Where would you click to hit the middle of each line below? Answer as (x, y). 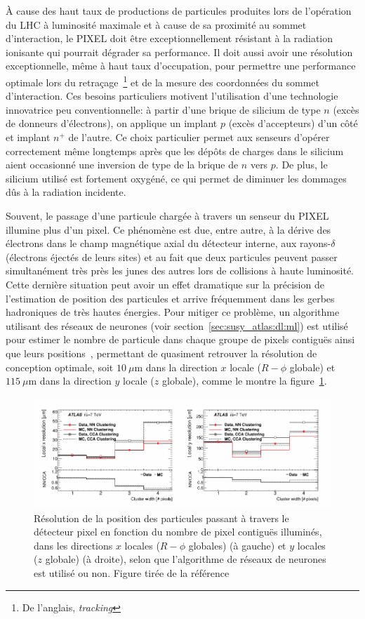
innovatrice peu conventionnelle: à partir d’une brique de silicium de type (163, 109)
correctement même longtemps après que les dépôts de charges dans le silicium (175, 151)
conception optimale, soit (60, 367)
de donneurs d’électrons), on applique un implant (112, 123)
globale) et (312, 367)
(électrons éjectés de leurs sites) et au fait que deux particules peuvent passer (172, 257)
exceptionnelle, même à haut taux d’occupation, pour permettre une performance (181, 66)
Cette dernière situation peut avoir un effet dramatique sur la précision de (165, 284)
